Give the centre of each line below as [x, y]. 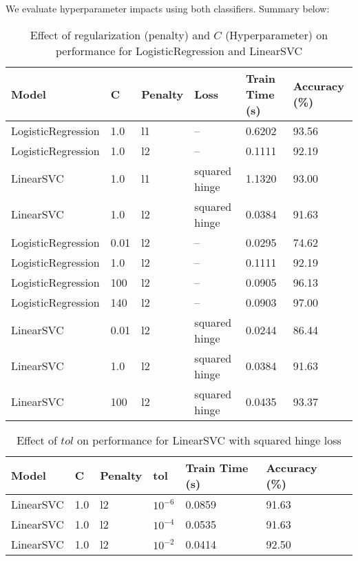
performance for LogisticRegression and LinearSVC [179, 50]
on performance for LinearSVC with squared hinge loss [209, 440]
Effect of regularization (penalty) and [120, 34]
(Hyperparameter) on [277, 34]
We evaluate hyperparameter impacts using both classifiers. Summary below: [168, 8]
